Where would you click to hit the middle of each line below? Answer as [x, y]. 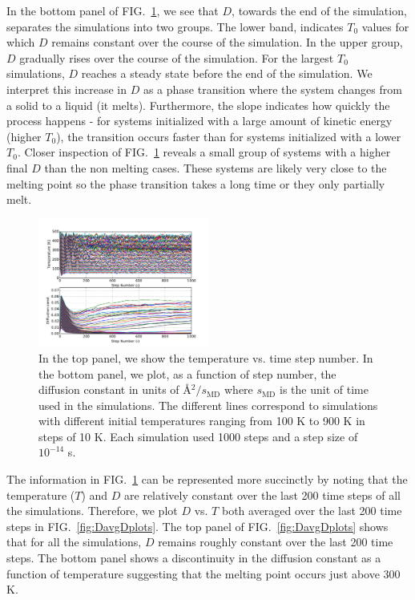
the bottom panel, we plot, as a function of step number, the [187, 373]
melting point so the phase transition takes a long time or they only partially [196, 183]
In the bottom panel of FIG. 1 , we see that [113, 10]
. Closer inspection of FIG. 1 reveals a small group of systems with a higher [204, 152]
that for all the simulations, [74, 542]
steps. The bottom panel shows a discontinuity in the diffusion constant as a [194, 558]
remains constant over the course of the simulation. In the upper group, [227, 42]
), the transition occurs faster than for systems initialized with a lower [229, 136]
